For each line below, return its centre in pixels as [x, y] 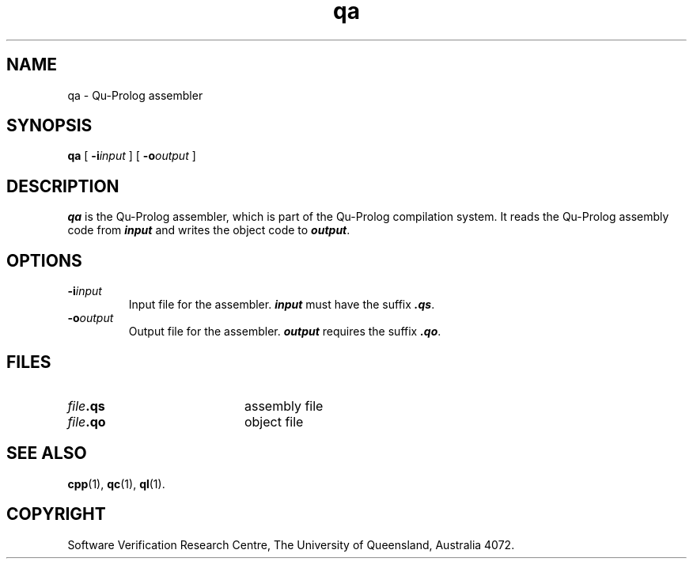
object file [274, 421]
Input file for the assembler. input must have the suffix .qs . [282, 305]
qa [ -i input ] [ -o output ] [132, 156]
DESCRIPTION [63, 186]
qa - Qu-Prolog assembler [135, 95]
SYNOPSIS [49, 126]
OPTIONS [44, 260]
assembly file [284, 406]
